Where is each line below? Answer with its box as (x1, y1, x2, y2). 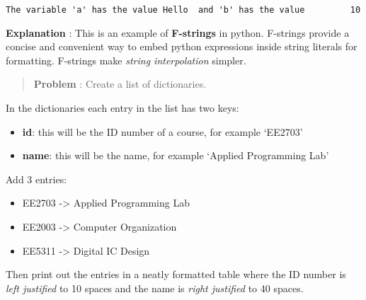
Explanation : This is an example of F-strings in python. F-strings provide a (6, 25, 350, 40)
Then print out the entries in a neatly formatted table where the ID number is (6, 267, 346, 282)
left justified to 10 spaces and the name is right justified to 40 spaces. (6, 280, 304, 295)
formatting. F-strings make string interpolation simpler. (6, 52, 246, 67)
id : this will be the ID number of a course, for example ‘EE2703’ (22, 124, 303, 139)
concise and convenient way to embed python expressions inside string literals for (6, 39, 358, 54)
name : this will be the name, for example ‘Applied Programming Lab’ (22, 148, 329, 163)
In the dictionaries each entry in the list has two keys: (6, 100, 239, 115)
